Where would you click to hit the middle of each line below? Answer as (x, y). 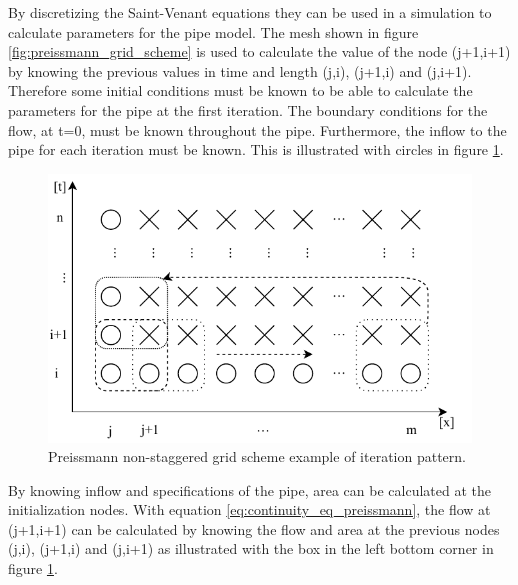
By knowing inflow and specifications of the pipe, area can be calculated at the (249, 489)
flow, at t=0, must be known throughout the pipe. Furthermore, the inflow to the (257, 129)
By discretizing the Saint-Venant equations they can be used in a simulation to (250, 12)
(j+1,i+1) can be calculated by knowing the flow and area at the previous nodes (254, 528)
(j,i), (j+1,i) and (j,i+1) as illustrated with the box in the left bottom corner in (251, 548)
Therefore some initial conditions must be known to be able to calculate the (240, 90)
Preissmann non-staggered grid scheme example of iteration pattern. (257, 456)
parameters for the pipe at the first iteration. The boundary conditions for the (248, 109)
